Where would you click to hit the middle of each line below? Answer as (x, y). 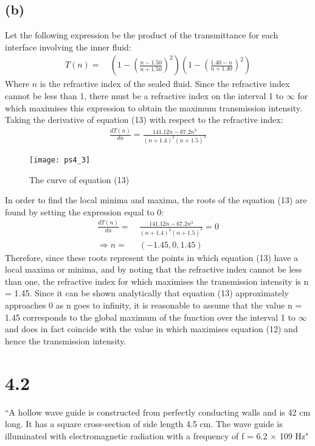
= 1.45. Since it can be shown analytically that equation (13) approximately (147, 293)
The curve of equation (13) (79, 179)
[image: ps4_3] (60, 160)
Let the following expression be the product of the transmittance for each (142, 35)
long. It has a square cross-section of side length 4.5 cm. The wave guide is (144, 424)
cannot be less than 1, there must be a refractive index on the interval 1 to (144, 96)
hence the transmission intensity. (66, 340)
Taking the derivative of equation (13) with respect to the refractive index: (144, 120)
